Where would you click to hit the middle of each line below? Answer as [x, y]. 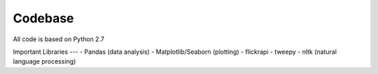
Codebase [43, 18]
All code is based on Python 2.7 [59, 39]
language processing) [44, 61]
